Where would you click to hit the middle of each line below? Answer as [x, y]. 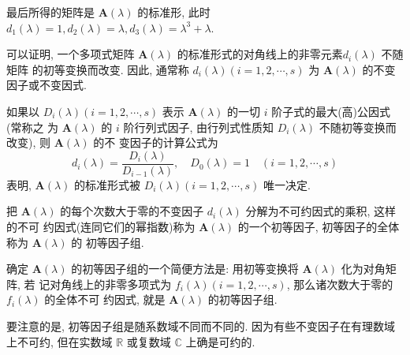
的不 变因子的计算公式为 [156, 142]
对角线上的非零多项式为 [111, 284]
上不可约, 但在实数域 [60, 341]
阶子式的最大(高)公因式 [331, 111]
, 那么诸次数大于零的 [340, 284]
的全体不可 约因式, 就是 [105, 299]
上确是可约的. [220, 341]
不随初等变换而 [358, 127]
